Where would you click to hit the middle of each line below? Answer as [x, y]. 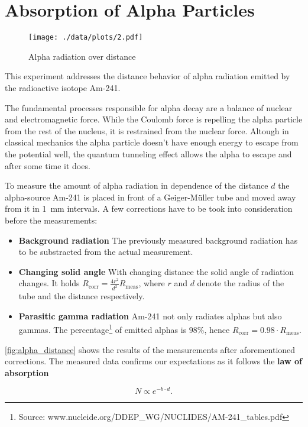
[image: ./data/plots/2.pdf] [86, 38]
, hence [217, 329]
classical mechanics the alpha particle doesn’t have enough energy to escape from [152, 142]
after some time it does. [48, 165]
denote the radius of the [241, 283]
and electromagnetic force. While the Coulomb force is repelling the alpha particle [154, 119]
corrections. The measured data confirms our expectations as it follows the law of [153, 361]
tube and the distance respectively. [82, 296]
